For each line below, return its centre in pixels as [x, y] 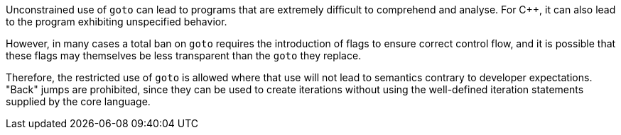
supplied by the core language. [78, 101]
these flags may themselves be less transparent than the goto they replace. [184, 55]
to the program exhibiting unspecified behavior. [117, 22]
